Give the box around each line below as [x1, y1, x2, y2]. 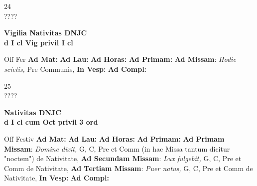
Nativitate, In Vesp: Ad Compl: [4, 173, 109, 183]
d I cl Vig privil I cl [4, 37, 73, 47]
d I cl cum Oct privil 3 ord [4, 117, 98, 127]
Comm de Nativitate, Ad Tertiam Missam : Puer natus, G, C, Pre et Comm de [4, 163, 253, 173]
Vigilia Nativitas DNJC [4, 27, 87, 38]
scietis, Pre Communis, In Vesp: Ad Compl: [4, 63, 147, 74]
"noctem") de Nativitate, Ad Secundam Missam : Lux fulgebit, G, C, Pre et [4, 153, 242, 164]
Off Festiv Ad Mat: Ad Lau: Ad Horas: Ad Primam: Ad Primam [4, 133, 225, 144]
